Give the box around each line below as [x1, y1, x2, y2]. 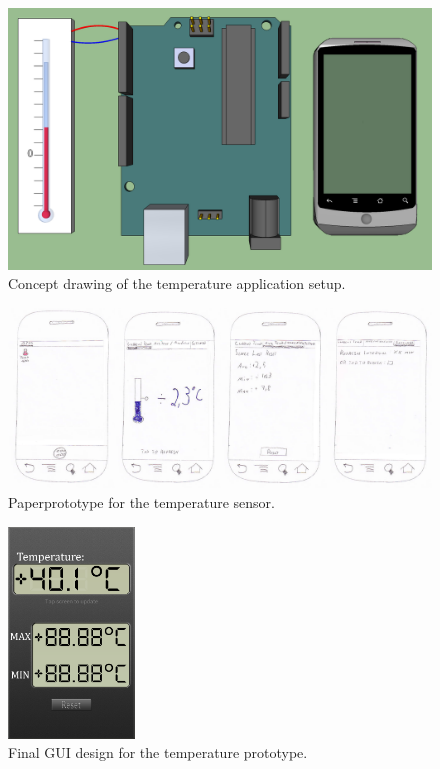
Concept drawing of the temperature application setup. [8, 273, 346, 294]
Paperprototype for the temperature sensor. [8, 492, 275, 512]
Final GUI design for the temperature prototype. [8, 742, 308, 763]
